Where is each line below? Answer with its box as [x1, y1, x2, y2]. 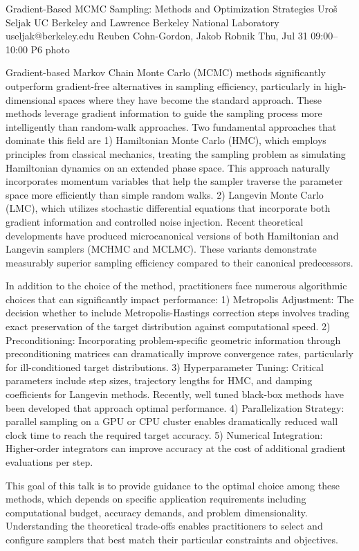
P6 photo [30, 42, 70, 56]
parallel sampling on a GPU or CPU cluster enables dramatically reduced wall [6, 414, 338, 428]
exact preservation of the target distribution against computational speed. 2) [6, 319, 331, 334]
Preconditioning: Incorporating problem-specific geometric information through [6, 332, 341, 347]
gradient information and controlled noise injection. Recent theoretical [6, 214, 304, 228]
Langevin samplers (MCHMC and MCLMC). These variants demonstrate [6, 242, 317, 256]
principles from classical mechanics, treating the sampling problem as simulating [6, 146, 346, 161]
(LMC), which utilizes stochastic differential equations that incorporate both [6, 201, 331, 215]
